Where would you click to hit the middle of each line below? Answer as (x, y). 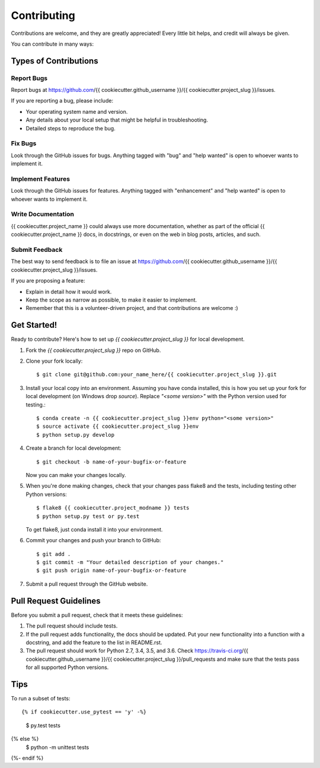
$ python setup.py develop (76, 435)
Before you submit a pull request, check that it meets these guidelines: (97, 615)
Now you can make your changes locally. (76, 475)
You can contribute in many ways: (52, 44)
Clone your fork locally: (54, 361)
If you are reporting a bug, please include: (62, 101)
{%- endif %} (27, 758)
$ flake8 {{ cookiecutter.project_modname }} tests (113, 508)
